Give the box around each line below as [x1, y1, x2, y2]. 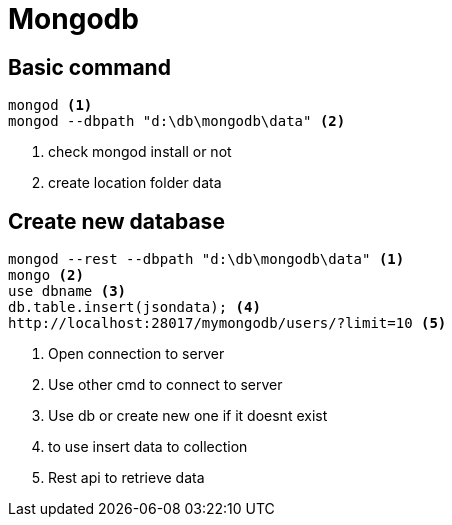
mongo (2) [8, 267, 84, 284]
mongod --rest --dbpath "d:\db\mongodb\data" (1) [8, 251, 405, 268]
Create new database [8, 208, 225, 234]
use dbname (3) [8, 283, 127, 300]
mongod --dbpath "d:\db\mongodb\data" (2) [8, 113, 346, 130]
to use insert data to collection [48, 438, 248, 456]
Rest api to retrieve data [48, 469, 205, 487]
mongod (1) [8, 97, 93, 114]
